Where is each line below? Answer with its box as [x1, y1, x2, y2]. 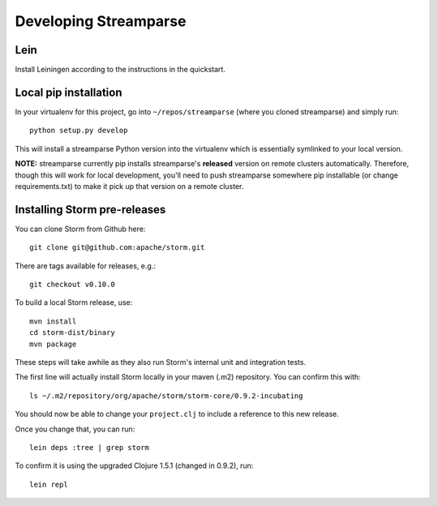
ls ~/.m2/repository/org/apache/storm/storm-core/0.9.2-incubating [29, 391, 303, 401]
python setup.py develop [29, 126, 128, 135]
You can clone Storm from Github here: [15, 224, 146, 234]
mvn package [29, 339, 77, 349]
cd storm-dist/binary [29, 328, 115, 337]
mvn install [29, 316, 77, 326]
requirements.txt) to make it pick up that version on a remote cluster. [15, 181, 244, 191]
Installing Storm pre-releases [15, 203, 166, 217]
